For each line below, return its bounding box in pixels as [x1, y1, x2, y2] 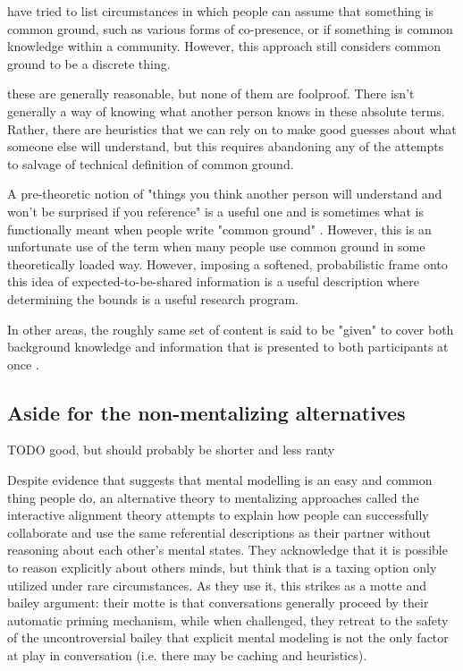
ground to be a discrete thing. [7, 54, 171, 72]
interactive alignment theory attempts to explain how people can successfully [7, 505, 429, 524]
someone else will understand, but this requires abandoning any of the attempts [7, 137, 444, 156]
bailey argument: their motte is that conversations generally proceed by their [7, 593, 429, 612]
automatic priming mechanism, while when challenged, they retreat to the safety [7, 610, 449, 629]
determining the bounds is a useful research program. [7, 289, 299, 308]
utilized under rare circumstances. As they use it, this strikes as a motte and [7, 575, 426, 594]
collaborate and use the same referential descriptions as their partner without [7, 522, 431, 541]
